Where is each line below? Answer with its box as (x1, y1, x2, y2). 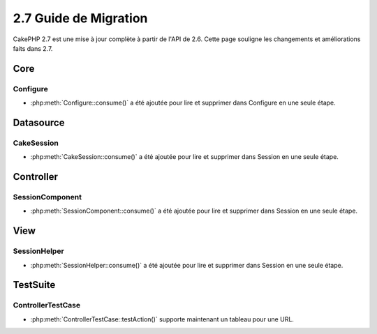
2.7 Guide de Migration (13, 10, 148, 26)
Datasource (13, 116, 65, 128)
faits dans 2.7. (13, 44, 53, 52)
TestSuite (13, 279, 56, 291)
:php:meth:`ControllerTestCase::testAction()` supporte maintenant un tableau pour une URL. (30, 314, 295, 324)
